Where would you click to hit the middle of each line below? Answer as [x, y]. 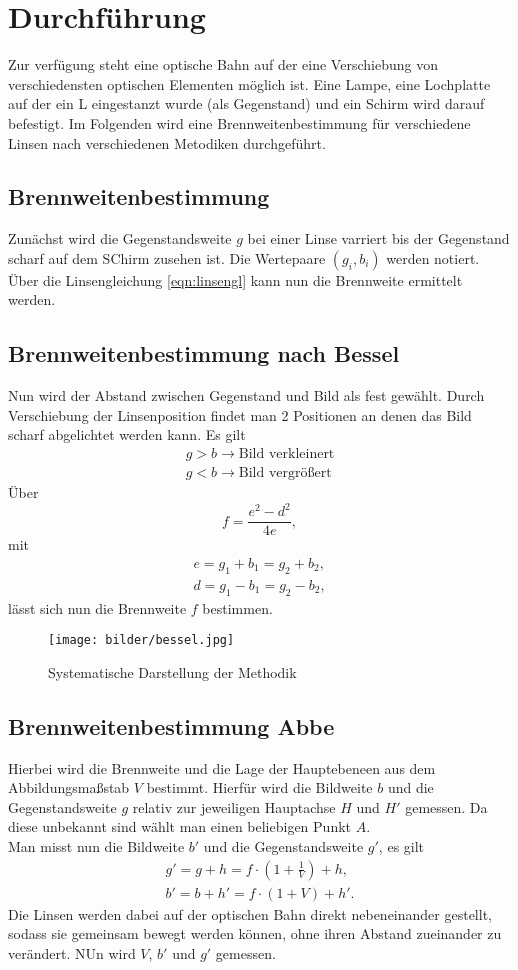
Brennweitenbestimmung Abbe [171, 725]
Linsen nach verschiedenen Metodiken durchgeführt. [167, 142]
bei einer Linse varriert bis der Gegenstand [378, 238]
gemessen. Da [446, 806]
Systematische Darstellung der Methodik [172, 671]
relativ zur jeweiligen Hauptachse [234, 806]
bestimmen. [237, 607]
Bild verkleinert [286, 454]
